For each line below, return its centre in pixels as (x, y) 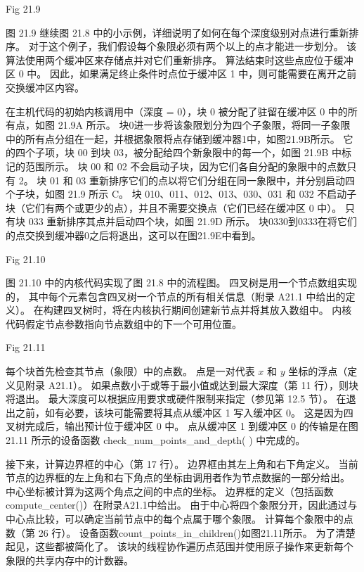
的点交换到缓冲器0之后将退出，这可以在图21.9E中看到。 (134, 235)
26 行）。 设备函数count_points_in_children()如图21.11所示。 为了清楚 (197, 532)
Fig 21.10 (26, 259)
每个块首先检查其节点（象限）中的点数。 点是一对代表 (130, 371)
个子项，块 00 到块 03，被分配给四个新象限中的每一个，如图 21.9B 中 (183, 152)
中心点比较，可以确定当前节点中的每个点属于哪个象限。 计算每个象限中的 (175, 519)
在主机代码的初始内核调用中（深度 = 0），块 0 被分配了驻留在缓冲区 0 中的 (177, 111)
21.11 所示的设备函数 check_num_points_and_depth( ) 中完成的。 (156, 440)
